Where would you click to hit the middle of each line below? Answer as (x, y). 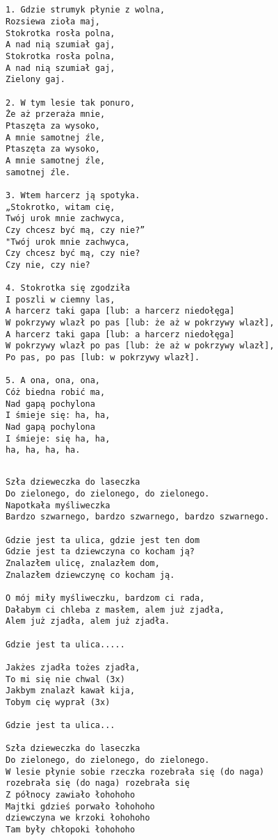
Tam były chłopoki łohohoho (71, 830)
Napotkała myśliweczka (58, 505)
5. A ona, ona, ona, (53, 381)
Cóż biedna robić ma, (56, 393)
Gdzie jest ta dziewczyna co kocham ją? (100, 552)
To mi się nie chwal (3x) (65, 679)
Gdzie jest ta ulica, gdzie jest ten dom (103, 540)
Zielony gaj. (35, 80)
